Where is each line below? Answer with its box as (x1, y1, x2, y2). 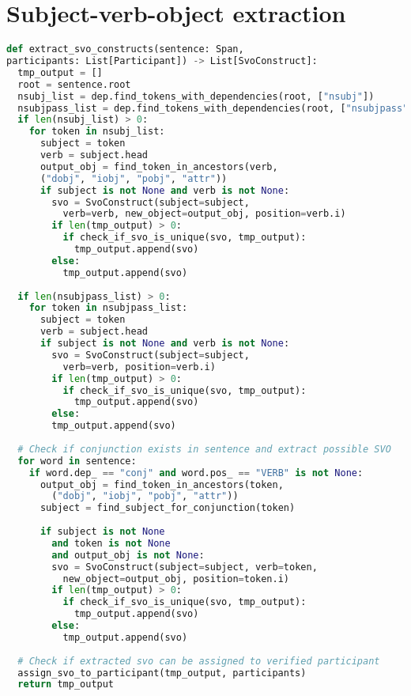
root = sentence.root (17, 78, 131, 90)
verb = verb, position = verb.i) (62, 361, 216, 373)
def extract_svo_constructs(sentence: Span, (6, 43, 244, 55)
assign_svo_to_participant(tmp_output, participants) (17, 667, 307, 679)
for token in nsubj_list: (28, 126, 165, 138)
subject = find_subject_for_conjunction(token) (40, 502, 296, 514)
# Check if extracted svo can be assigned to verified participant (17, 655, 380, 667)
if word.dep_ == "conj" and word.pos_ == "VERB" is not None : (28, 467, 364, 478)
